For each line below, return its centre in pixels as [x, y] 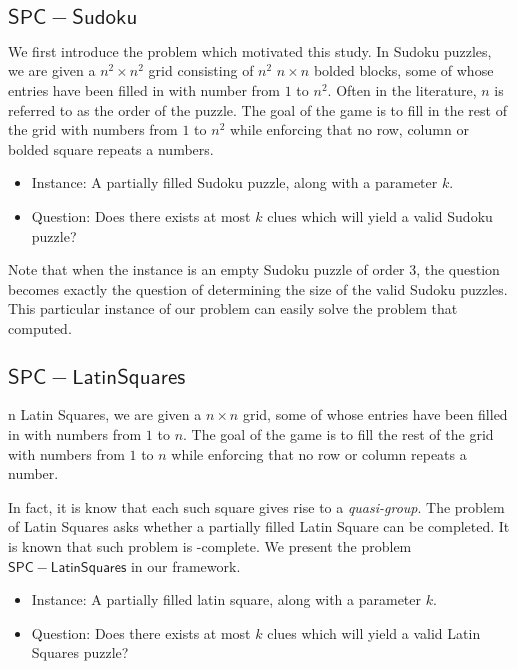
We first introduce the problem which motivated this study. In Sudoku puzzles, [250, 50]
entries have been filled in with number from [144, 90]
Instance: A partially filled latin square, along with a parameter [226, 599]
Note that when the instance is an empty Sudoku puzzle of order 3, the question [254, 269]
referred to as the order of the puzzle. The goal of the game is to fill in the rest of [257, 109]
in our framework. [185, 565]
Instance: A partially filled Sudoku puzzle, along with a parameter [234, 182]
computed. [40, 327]
